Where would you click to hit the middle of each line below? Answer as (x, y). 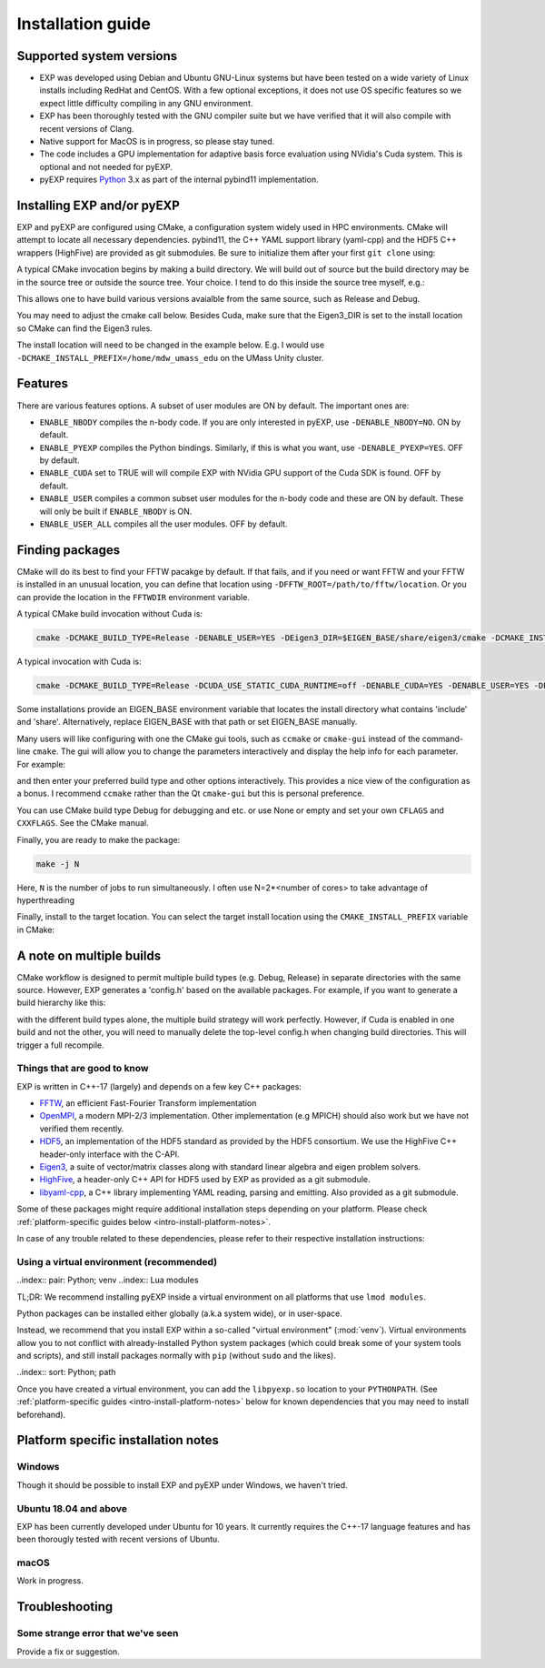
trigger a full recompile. (60, 1045)
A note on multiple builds (89, 955)
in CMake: (35, 929)
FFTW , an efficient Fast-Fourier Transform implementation (148, 1103)
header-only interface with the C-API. (110, 1154)
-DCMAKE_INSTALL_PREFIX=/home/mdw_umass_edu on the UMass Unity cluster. (170, 357)
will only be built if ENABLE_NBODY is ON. (116, 511)
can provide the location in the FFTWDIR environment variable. (133, 597)
